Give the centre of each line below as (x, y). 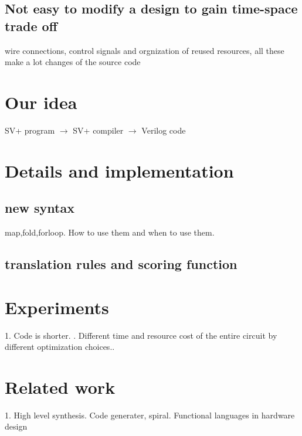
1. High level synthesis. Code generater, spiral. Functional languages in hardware (150, 415)
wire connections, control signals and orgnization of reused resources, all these (145, 50)
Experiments (57, 307)
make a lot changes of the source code (73, 62)
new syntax (40, 208)
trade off (31, 25)
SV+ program (30, 130)
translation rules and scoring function (121, 264)
